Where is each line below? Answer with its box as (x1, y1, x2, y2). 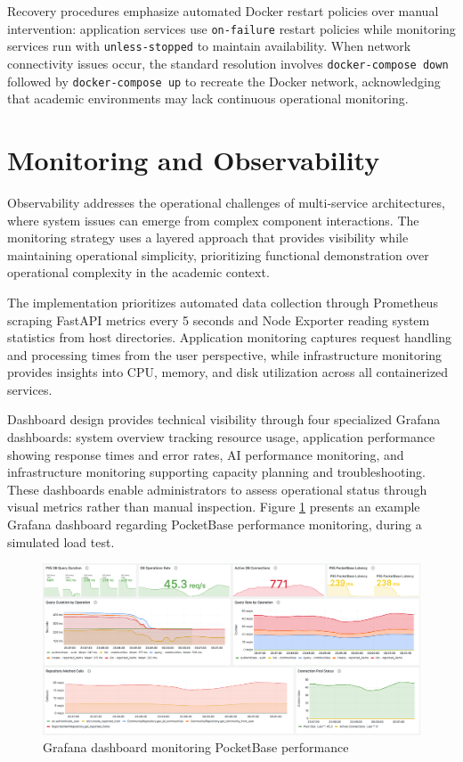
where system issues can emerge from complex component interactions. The (7, 210, 419, 229)
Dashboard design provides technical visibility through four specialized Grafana (7, 410, 441, 429)
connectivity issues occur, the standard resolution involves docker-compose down (7, 53, 449, 72)
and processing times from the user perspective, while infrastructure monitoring (7, 345, 443, 364)
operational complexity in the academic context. (7, 263, 270, 282)
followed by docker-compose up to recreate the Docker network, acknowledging (7, 71, 441, 90)
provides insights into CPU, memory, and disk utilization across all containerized (7, 363, 449, 381)
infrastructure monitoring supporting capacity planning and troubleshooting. (7, 463, 426, 481)
